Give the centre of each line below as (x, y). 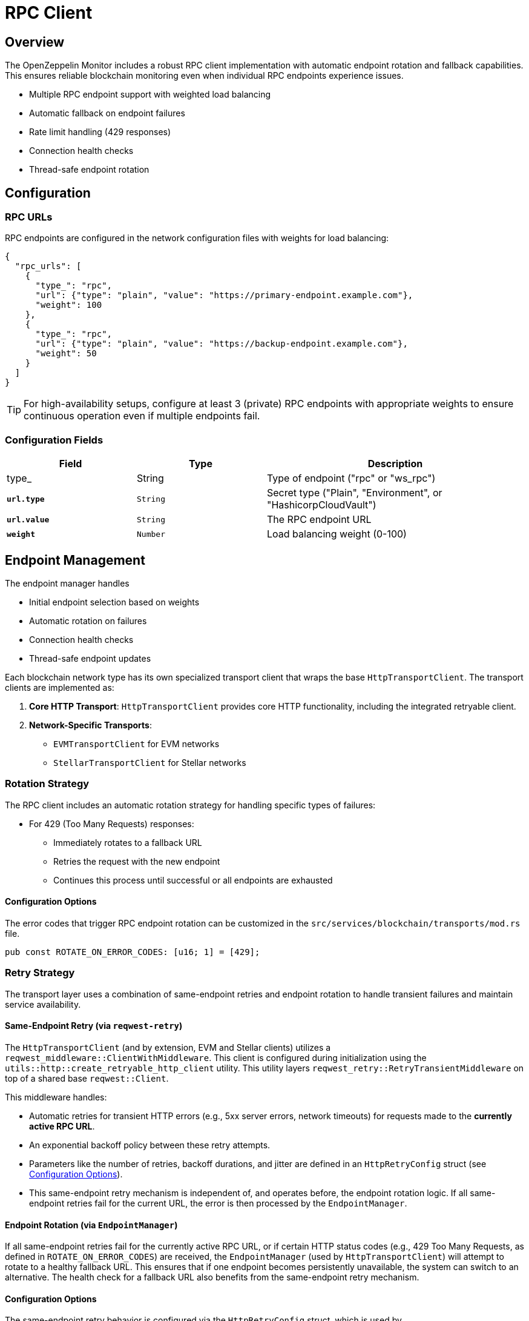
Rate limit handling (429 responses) (100, 132)
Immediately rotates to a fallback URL (128, 842)
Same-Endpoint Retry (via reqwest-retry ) (94, 1026)
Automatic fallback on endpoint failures (107, 113)
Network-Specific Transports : (90, 725)
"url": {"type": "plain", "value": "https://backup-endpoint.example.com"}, (222, 344)
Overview (35, 42)
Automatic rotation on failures (88, 621)
